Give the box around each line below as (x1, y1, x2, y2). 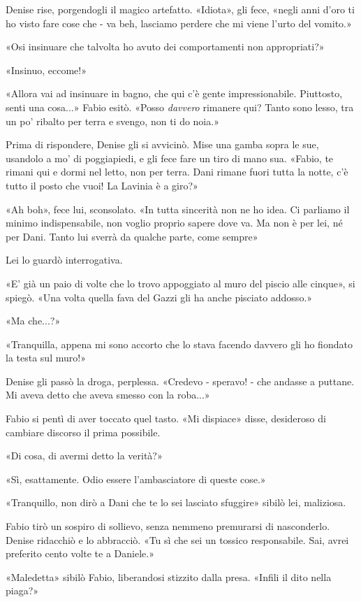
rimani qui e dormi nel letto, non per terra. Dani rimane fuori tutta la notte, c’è (6, 164, 348, 179)
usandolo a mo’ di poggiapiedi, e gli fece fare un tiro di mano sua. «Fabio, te (6, 150, 334, 165)
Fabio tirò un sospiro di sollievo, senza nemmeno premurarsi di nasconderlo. (6, 519, 330, 533)
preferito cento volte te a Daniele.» (6, 546, 154, 561)
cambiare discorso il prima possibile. (6, 424, 161, 439)
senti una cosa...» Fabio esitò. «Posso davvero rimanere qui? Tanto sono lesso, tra (6, 99, 354, 114)
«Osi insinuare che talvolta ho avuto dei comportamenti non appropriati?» (6, 39, 325, 54)
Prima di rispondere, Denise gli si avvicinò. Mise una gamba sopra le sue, (6, 137, 319, 152)
